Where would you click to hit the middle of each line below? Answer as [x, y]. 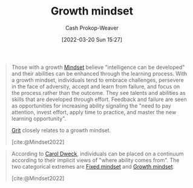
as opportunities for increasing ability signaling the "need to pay [91, 105]
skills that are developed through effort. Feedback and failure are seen [99, 99]
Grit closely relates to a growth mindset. [61, 130]
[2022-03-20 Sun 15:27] [92, 39]
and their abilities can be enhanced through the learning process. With [99, 73]
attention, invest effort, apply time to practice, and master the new [94, 112]
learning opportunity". [39, 118]
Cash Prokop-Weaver [92, 28]
